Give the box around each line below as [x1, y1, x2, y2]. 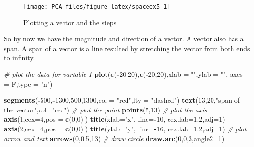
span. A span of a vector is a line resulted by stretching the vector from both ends [4, 43, 250, 53]
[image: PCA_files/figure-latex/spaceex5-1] [23, 3, 170, 10]
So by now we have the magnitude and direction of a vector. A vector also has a [4, 34, 244, 44]
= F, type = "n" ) [4, 78, 53, 89]
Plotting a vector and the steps [23, 17, 117, 27]
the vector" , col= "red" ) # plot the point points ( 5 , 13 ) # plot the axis [4, 104, 207, 114]
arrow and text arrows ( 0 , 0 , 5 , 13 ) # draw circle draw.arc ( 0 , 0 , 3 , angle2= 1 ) [4, 133, 225, 143]
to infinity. [4, 53, 35, 63]
